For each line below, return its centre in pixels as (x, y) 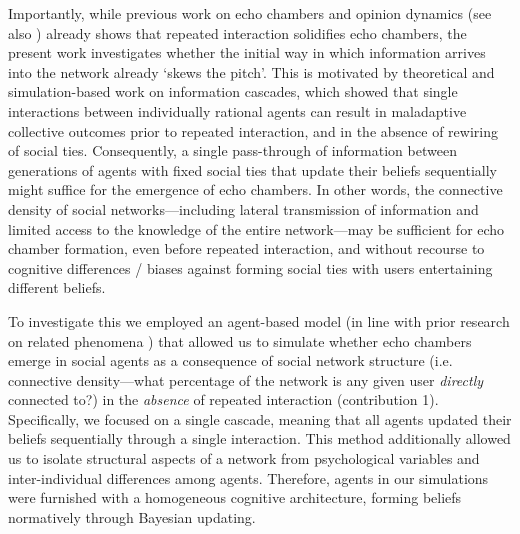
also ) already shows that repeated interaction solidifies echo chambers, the (237, 32)
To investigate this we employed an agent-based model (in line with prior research (259, 320)
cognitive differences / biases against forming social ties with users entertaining (250, 267)
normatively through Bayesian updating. (132, 516)
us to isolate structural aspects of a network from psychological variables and (244, 458)
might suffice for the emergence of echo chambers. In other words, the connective (255, 189)
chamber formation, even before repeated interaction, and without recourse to (246, 248)
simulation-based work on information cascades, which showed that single (233, 91)
